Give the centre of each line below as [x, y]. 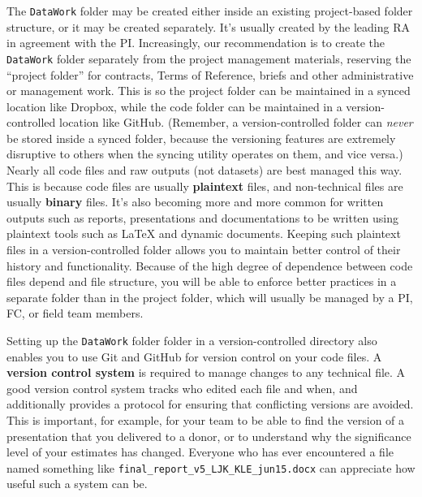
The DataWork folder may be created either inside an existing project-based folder [210, 11]
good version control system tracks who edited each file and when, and [182, 388]
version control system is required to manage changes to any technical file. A [206, 372]
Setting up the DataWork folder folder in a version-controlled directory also [192, 340]
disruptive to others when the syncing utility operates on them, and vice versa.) [205, 154]
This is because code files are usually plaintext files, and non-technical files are [205, 186]
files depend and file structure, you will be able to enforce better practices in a [202, 281]
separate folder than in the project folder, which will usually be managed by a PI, [210, 297]
